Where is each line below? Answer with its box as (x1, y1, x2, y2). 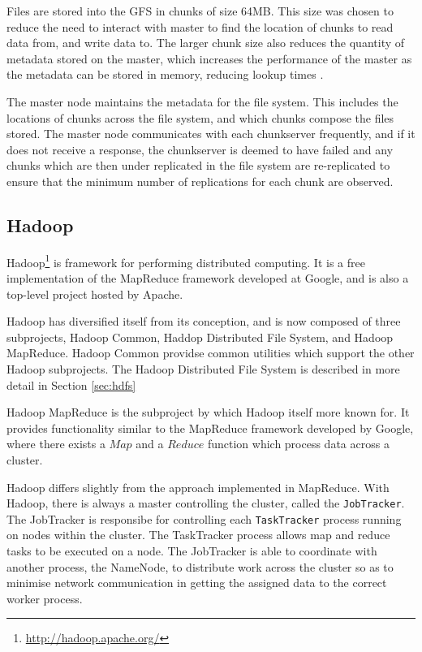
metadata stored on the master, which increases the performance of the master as (6, 50, 412, 67)
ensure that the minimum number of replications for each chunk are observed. (6, 172, 394, 189)
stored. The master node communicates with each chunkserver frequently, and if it (6, 125, 416, 142)
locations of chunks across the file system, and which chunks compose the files (6, 109, 394, 126)
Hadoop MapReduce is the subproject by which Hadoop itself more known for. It (6, 404, 410, 421)
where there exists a (6, 435, 105, 452)
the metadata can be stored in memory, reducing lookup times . (6, 66, 324, 83)
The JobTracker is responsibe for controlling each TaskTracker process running (6, 510, 402, 527)
